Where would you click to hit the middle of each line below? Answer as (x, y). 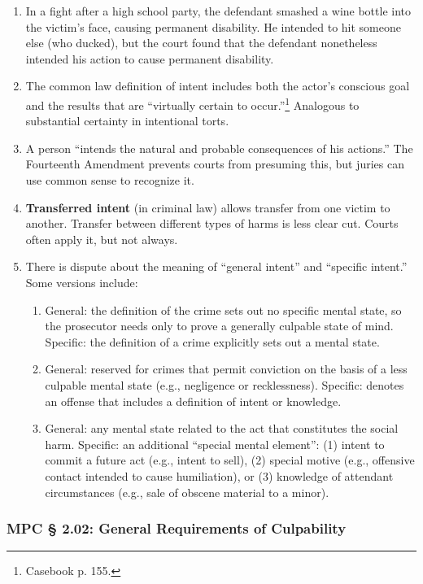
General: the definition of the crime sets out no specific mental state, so (223, 309)
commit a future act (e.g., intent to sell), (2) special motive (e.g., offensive (230, 460)
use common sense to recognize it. (110, 180)
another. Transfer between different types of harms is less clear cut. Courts (212, 223)
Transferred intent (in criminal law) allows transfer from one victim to (208, 207)
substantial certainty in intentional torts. (127, 121)
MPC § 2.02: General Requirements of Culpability (177, 528)
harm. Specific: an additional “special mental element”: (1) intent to (215, 444)
